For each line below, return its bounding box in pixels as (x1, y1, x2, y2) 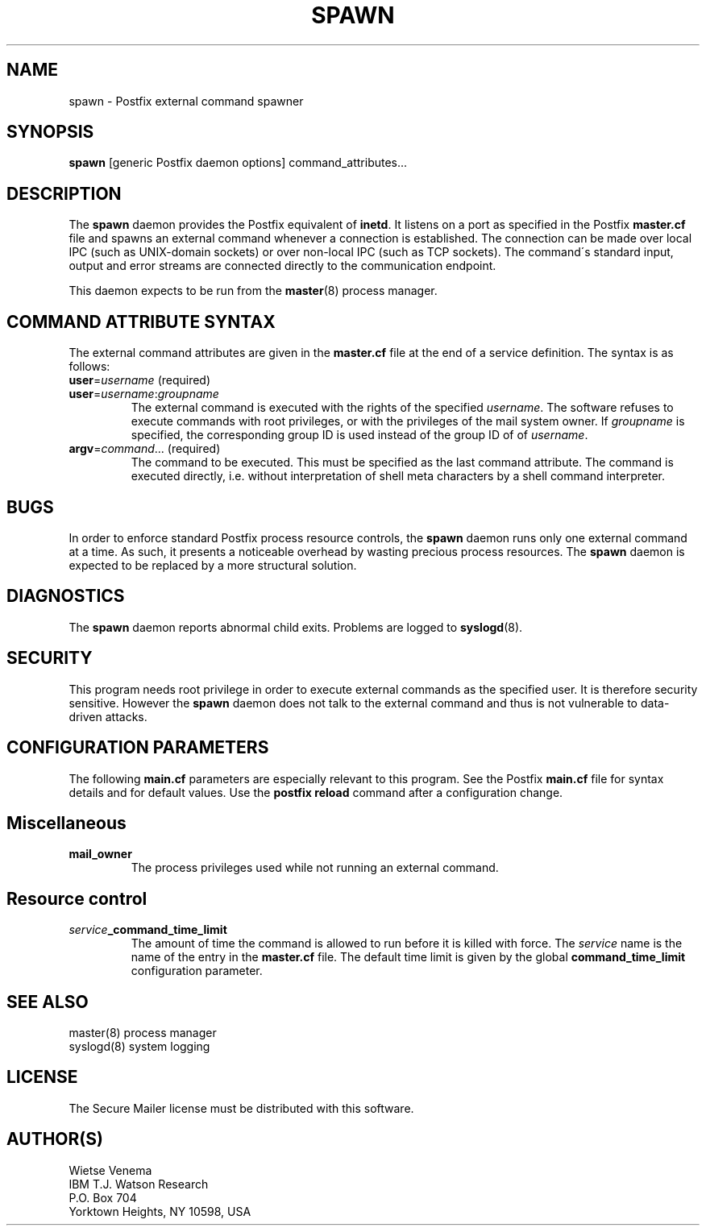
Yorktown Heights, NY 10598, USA (69, 1204, 251, 1218)
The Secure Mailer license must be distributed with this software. (69, 1101, 414, 1115)
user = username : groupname (69, 387, 219, 401)
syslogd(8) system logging (69, 1039, 210, 1054)
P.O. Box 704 (69, 1190, 137, 1205)
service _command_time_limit (69, 923, 227, 937)
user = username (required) (69, 373, 211, 388)
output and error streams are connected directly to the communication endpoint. (69, 259, 496, 273)
